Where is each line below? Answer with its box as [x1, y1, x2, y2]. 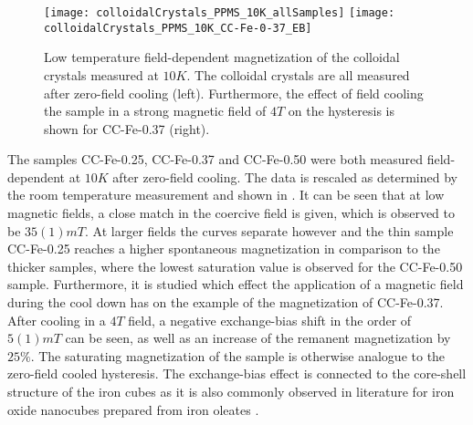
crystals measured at [44, 65, 159, 84]
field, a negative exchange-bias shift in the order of [128, 310, 412, 329]
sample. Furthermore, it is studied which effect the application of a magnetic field [7, 275, 464, 294]
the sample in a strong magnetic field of [44, 101, 267, 120]
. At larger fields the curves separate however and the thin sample [85, 221, 454, 240]
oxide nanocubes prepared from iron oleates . [7, 399, 259, 419]
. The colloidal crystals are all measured [186, 65, 410, 84]
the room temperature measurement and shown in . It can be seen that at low [7, 185, 445, 204]
